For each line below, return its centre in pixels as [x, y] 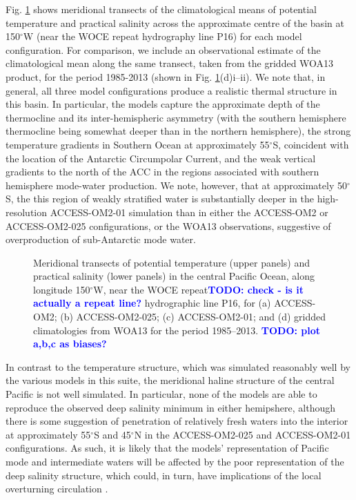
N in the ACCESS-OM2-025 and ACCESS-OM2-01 [243, 434]
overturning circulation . [57, 489]
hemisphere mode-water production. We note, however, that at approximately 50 [176, 185]
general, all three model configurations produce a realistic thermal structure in [171, 90]
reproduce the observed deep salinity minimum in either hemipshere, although [171, 407]
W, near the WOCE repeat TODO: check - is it [199, 289]
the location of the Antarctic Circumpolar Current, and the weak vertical [161, 158]
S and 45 [112, 434]
